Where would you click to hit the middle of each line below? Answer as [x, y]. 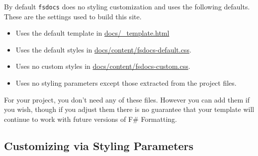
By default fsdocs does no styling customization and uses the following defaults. [127, 6]
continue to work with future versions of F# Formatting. [90, 119]
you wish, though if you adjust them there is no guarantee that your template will [129, 109]
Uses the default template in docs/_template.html [92, 33]
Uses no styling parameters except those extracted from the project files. [126, 83]
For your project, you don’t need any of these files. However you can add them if [127, 99]
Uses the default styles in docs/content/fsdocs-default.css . [103, 49]
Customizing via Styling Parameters [99, 145]
